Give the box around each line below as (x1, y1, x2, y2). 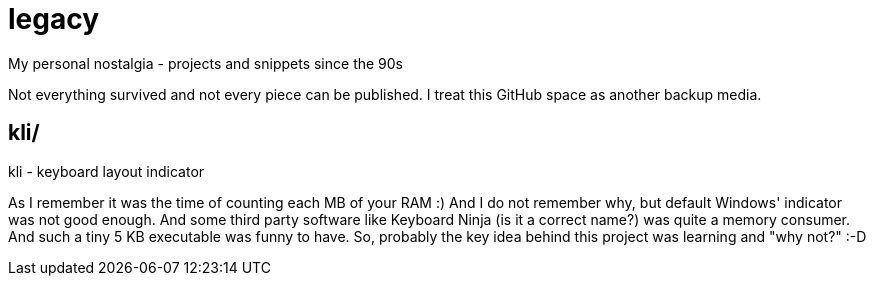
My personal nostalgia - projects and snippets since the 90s (8, 54, 403, 72)
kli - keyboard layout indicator (8, 162, 205, 180)
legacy (8, 2, 100, 36)
